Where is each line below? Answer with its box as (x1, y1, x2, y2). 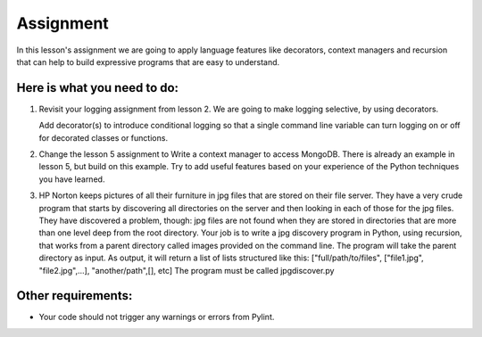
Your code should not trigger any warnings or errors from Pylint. (38, 312, 275, 323)
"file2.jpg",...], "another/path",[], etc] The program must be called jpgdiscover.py (38, 265, 335, 275)
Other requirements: (16, 288, 133, 303)
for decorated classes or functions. (38, 132, 169, 143)
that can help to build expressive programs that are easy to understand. (16, 56, 280, 67)
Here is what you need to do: (16, 80, 179, 95)
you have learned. (38, 174, 105, 185)
